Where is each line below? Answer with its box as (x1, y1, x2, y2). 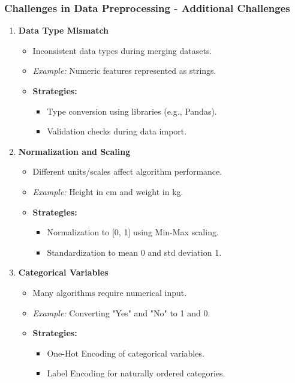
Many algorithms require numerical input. (32, 286, 187, 298)
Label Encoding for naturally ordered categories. (47, 367, 225, 379)
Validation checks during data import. (47, 125, 187, 137)
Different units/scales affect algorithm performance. (32, 165, 222, 178)
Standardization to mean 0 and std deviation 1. (47, 246, 222, 258)
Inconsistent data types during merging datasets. (32, 44, 212, 56)
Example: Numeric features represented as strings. (32, 64, 216, 77)
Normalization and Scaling (18, 145, 131, 157)
